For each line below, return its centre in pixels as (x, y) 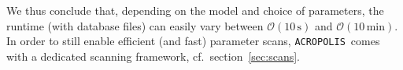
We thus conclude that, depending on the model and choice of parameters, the (195, 10)
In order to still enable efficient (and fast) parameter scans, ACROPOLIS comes (193, 41)
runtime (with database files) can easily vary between (135, 25)
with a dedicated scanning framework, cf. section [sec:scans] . (153, 56)
